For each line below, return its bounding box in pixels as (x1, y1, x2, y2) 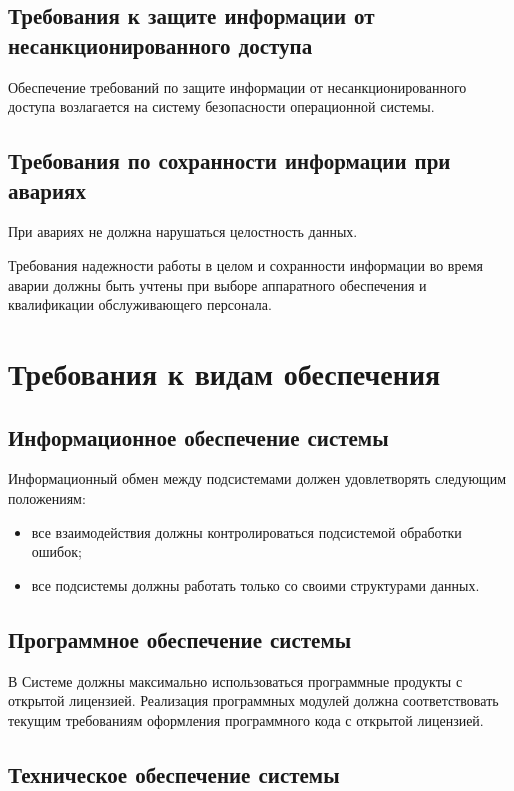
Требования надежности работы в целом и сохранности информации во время (8, 254, 483, 275)
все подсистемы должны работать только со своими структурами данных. (31, 574, 480, 595)
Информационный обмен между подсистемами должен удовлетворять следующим (8, 468, 506, 489)
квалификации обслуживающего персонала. (8, 294, 272, 315)
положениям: (8, 487, 86, 508)
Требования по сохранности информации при (8, 145, 451, 176)
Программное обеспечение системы (8, 623, 352, 654)
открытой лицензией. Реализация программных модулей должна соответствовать (8, 690, 499, 711)
